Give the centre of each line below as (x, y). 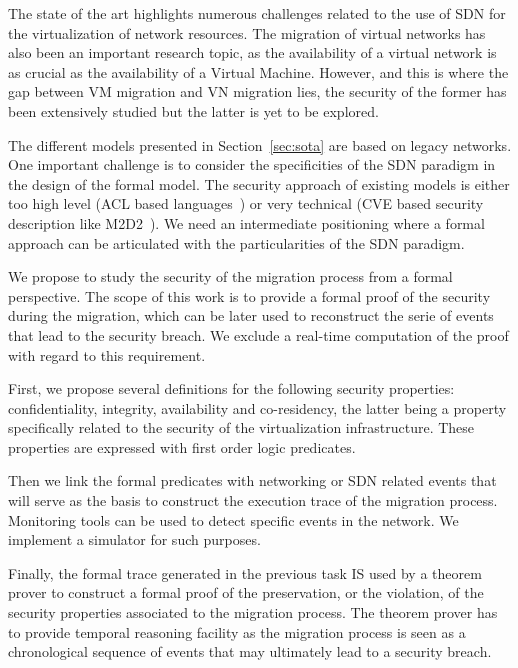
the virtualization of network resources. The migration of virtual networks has (247, 32)
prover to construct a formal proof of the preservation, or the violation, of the (246, 592)
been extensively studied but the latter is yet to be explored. (193, 110)
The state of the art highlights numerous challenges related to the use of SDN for (257, 13)
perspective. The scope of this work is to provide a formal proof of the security (249, 295)
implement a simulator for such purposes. (134, 539)
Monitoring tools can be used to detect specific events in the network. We (233, 519)
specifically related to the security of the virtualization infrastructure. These (241, 427)
